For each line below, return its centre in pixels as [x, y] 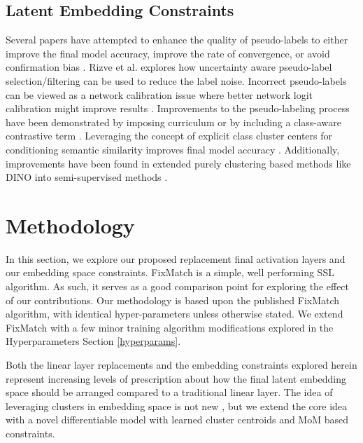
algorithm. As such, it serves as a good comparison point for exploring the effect [178, 286]
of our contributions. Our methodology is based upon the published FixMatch [173, 300]
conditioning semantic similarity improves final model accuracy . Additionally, [173, 149]
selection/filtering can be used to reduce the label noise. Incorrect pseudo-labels [176, 80]
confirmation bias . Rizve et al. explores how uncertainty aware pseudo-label [169, 67]
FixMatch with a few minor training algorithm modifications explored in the [170, 327]
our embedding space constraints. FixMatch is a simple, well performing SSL [170, 272]
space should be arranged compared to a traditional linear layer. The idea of [169, 392]
